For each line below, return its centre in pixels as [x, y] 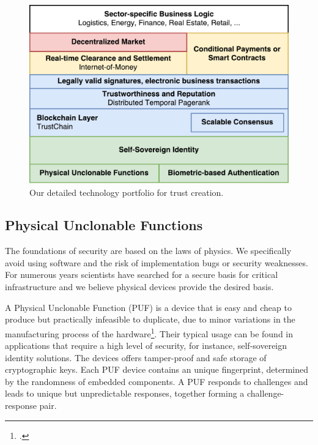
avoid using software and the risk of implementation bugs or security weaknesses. [157, 262]
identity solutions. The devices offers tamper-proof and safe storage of [136, 357]
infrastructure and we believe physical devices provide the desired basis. [139, 287]
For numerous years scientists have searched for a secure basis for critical [142, 275]
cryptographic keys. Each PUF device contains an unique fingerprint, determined [157, 369]
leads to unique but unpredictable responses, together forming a [125, 393]
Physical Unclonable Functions [104, 225]
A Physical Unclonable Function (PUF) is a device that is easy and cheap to [148, 307]
